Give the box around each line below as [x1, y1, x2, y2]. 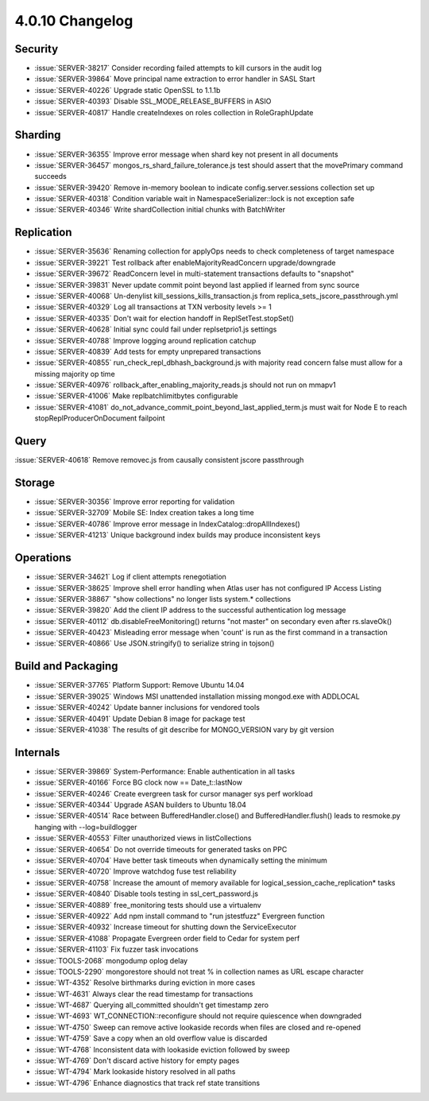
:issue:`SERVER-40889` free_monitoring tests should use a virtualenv [34, 900, 261, 909]
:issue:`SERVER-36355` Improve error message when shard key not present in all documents [34, 149, 338, 159]
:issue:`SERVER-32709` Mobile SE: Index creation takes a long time [34, 508, 254, 518]
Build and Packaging [14, 660, 118, 673]
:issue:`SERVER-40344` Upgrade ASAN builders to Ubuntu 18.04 [34, 800, 246, 810]
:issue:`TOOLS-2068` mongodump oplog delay [34, 956, 188, 965]
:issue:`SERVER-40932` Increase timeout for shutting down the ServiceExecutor [34, 922, 297, 932]
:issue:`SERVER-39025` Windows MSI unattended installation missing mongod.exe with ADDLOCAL [34, 692, 361, 701]
